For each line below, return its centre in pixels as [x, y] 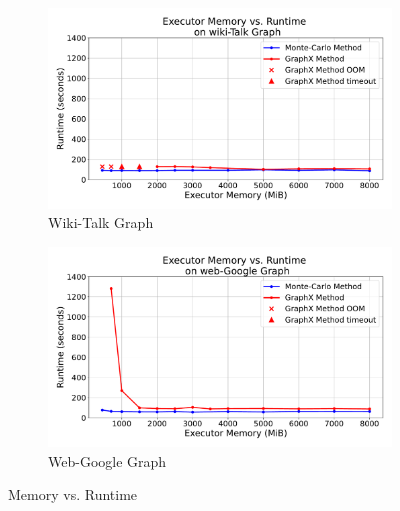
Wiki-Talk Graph [101, 222]
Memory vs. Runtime [73, 494]
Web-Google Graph [107, 460]
